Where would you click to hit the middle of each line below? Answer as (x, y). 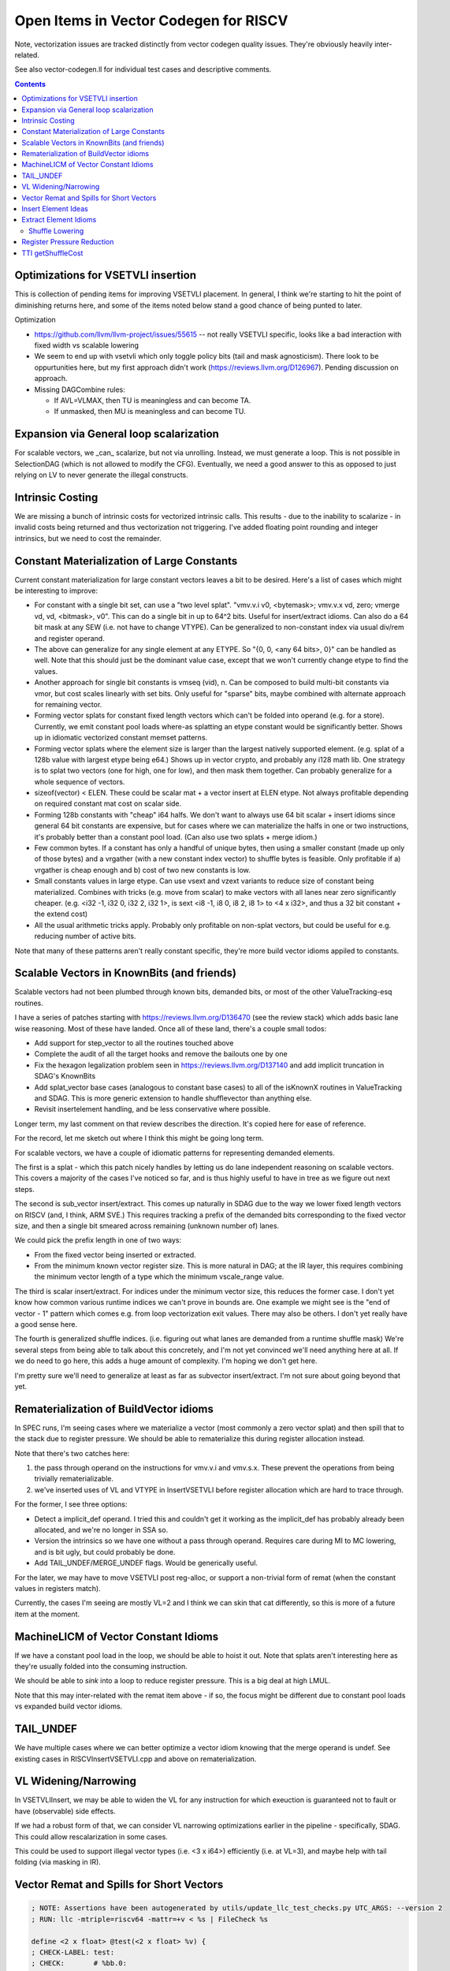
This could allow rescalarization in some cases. (91, 1836)
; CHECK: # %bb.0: (79, 1964)
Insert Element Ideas (55, 209)
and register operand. (70, 638)
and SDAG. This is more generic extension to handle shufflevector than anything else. (173, 1098)
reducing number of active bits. (85, 936)
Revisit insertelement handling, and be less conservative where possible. (152, 1109)
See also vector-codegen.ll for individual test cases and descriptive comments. (143, 69)
